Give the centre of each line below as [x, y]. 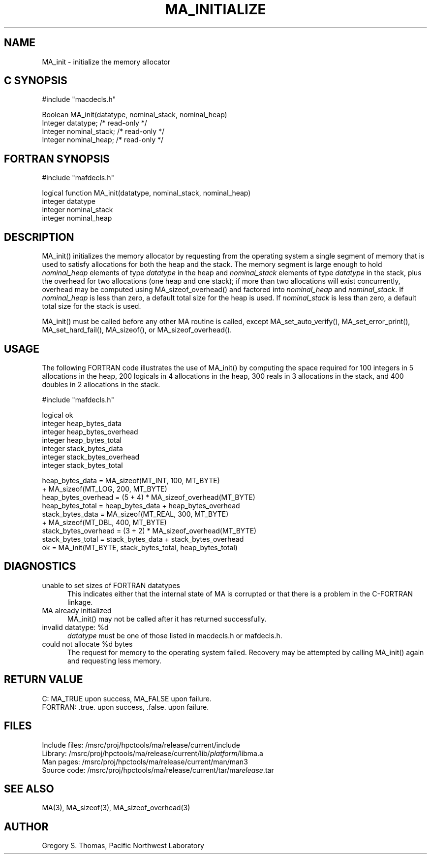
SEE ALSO [29, 789]
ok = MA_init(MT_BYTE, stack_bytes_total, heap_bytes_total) [140, 547]
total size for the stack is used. [92, 306]
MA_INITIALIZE [215, 9]
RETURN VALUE [44, 680]
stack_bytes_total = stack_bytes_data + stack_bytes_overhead [143, 539]
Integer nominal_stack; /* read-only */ [103, 132]
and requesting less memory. [115, 660]
